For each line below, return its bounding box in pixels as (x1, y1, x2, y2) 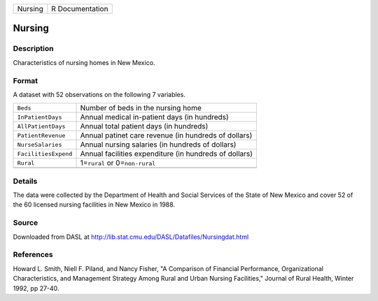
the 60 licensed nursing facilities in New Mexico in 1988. (13, 200, 175, 209)
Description (13, 44, 54, 54)
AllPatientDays (17, 122, 66, 130)
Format (13, 75, 38, 85)
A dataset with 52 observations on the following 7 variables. (13, 90, 185, 98)
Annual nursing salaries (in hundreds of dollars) (80, 140, 237, 149)
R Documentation (51, 4, 108, 13)
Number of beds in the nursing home (80, 103, 202, 113)
